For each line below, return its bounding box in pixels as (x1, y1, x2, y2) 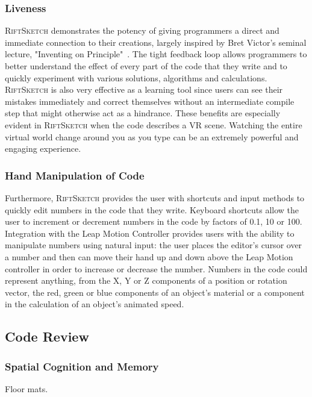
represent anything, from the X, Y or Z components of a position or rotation (5, 274, 287, 287)
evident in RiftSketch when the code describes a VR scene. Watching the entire (5, 118, 302, 131)
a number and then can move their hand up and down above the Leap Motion (5, 250, 293, 263)
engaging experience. (5, 142, 81, 155)
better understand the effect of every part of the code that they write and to (5, 60, 287, 72)
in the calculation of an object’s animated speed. (5, 298, 184, 310)
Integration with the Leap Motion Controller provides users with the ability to (5, 227, 295, 239)
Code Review (5, 327, 89, 346)
